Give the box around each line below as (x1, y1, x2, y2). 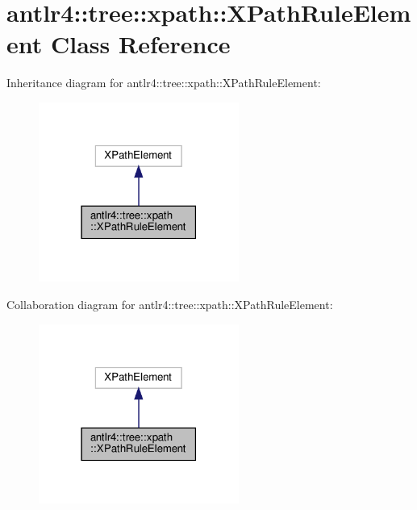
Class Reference (50, 27, 231, 61)
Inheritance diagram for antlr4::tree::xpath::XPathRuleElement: (6, 74, 321, 91)
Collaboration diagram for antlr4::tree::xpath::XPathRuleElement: (6, 295, 333, 312)
